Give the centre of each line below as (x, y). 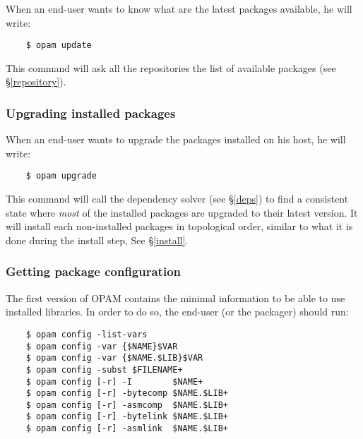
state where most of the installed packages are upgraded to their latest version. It (182, 212)
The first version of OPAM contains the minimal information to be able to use (175, 297)
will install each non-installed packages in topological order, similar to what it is (179, 226)
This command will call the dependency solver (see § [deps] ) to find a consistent (177, 199)
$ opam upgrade (61, 176)
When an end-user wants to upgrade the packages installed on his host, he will (176, 139)
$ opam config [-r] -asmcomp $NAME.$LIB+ (127, 405)
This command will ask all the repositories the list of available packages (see (171, 67)
